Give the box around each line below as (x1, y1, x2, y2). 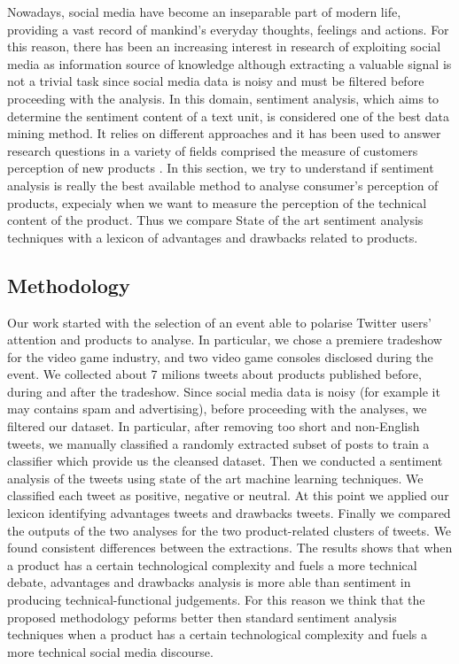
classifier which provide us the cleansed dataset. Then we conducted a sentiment (7, 452, 443, 470)
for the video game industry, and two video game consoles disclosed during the (7, 347, 433, 366)
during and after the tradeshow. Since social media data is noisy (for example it (7, 382, 440, 400)
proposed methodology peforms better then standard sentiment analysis (7, 607, 397, 626)
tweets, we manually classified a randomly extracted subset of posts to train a (7, 434, 430, 452)
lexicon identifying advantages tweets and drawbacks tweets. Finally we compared (7, 504, 451, 522)
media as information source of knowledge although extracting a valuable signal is (7, 54, 452, 73)
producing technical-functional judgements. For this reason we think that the (7, 591, 425, 609)
